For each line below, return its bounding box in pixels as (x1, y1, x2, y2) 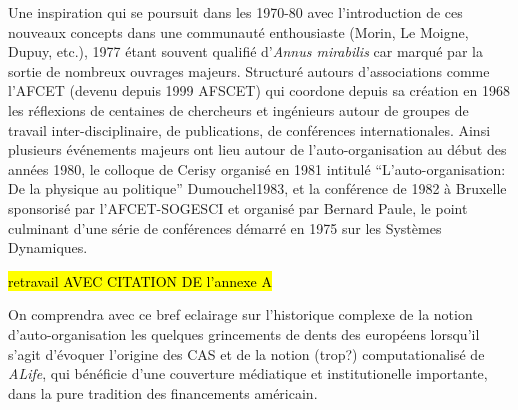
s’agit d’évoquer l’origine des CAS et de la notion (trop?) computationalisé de (8, 343, 485, 364)
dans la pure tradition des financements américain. (8, 382, 318, 403)
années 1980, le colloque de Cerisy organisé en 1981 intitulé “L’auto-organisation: (8, 158, 506, 179)
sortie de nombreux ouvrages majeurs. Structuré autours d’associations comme (8, 60, 490, 81)
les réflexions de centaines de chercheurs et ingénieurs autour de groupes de (8, 99, 469, 120)
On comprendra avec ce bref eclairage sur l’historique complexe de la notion (8, 304, 473, 325)
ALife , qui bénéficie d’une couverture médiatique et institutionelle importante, (8, 363, 488, 384)
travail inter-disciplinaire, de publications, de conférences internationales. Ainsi (8, 119, 491, 140)
